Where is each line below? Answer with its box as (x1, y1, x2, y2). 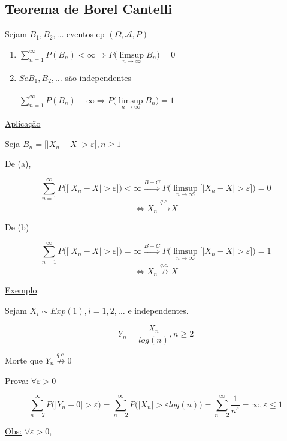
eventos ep (67, 28, 105, 40)
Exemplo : (5, 284, 40, 296)
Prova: (5, 374, 29, 386)
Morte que (5, 353, 43, 366)
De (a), (5, 157, 31, 170)
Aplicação (5, 116, 41, 129)
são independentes (65, 71, 132, 84)
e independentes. (128, 304, 189, 317)
